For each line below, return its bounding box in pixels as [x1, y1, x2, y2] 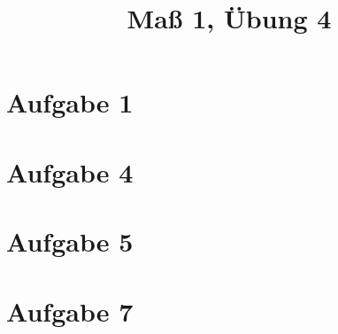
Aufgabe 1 [6, 84, 134, 120]
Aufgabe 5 [6, 223, 134, 260]
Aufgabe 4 [6, 153, 134, 190]
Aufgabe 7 [6, 292, 134, 329]
